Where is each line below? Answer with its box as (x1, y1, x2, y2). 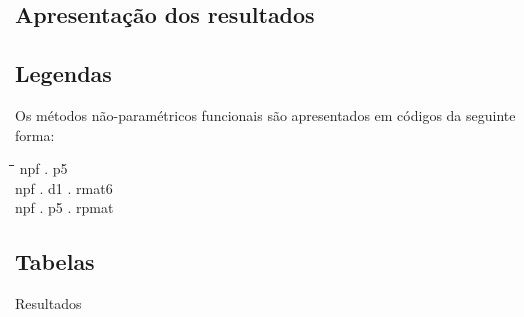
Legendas (15, 58, 112, 89)
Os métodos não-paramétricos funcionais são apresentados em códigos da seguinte (15, 104, 516, 125)
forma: (15, 124, 55, 145)
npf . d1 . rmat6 (15, 177, 113, 198)
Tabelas (15, 246, 95, 277)
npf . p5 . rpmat (15, 197, 114, 218)
